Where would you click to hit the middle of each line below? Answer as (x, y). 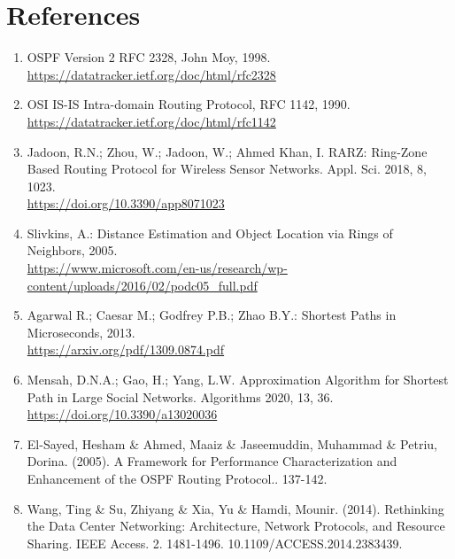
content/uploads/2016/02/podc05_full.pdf (142, 285)
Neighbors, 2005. (72, 250)
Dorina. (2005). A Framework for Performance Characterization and (212, 461)
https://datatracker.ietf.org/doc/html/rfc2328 (151, 74)
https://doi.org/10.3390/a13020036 (122, 414)
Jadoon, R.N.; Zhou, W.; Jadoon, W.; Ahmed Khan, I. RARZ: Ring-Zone (227, 151)
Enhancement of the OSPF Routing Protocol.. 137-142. (177, 478)
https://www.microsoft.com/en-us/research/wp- (157, 268)
